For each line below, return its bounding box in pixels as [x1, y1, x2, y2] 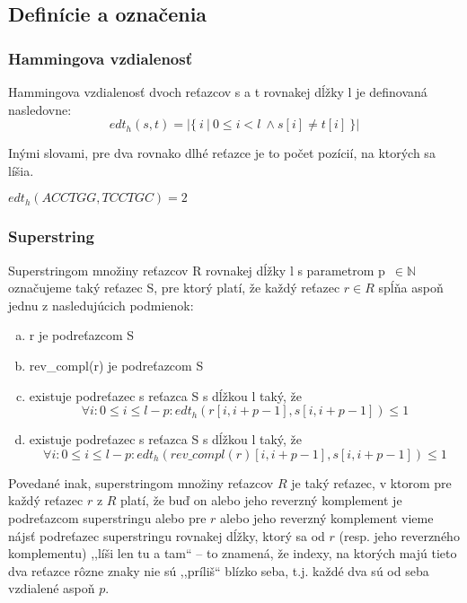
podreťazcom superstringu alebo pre [8, 508, 207, 527]
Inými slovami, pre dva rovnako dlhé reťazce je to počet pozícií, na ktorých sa [8, 144, 436, 162]
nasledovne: [8, 100, 72, 118]
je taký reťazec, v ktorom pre [291, 473, 452, 492]
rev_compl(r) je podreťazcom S [29, 355, 204, 374]
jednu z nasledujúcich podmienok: [8, 295, 194, 314]
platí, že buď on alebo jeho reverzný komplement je [120, 491, 402, 510]
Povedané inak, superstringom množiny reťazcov [8, 473, 274, 492]
